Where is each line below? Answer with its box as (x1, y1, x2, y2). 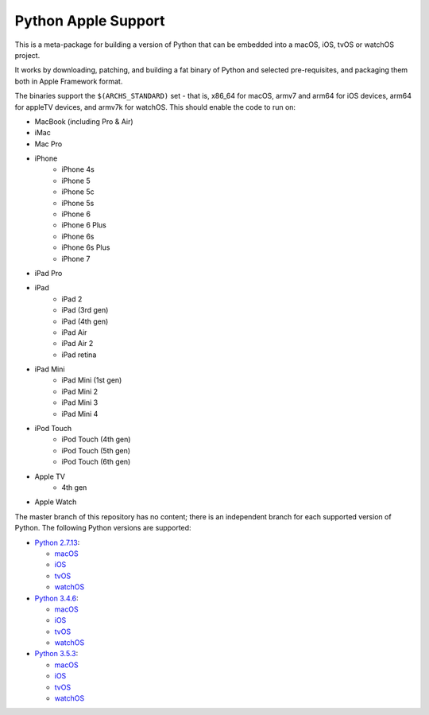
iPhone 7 (61, 254, 91, 263)
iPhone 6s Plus (61, 243, 110, 252)
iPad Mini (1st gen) (61, 375, 122, 385)
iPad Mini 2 (61, 387, 99, 396)
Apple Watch (34, 497, 77, 507)
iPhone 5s (61, 198, 95, 208)
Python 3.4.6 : (34, 593, 79, 603)
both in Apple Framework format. (14, 76, 123, 86)
